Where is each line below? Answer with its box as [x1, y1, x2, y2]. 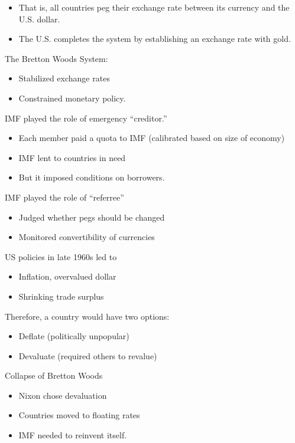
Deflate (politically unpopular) [18, 330, 129, 342]
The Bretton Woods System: [5, 52, 108, 64]
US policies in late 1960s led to [5, 250, 117, 262]
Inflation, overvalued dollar [18, 270, 116, 283]
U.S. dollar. [18, 12, 60, 25]
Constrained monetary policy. [18, 91, 126, 104]
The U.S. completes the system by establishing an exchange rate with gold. [18, 32, 291, 45]
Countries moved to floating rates [18, 409, 140, 421]
